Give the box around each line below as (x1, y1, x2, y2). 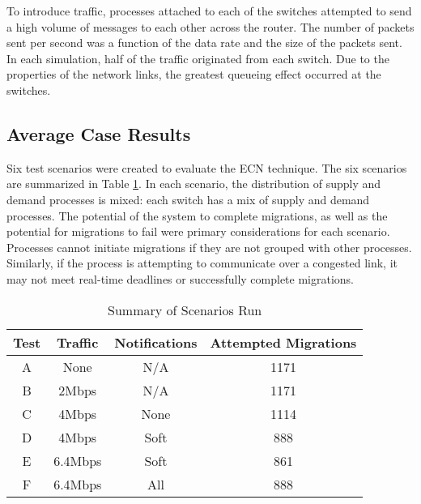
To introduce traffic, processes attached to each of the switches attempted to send (6, 2, 412, 19)
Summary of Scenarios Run (108, 300, 262, 319)
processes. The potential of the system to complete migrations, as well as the (6, 207, 388, 224)
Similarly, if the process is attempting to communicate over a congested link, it (6, 254, 398, 271)
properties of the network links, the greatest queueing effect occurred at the (6, 66, 381, 83)
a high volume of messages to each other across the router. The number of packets (6, 18, 415, 35)
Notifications (114, 332, 198, 352)
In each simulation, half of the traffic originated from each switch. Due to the (6, 49, 389, 66)
